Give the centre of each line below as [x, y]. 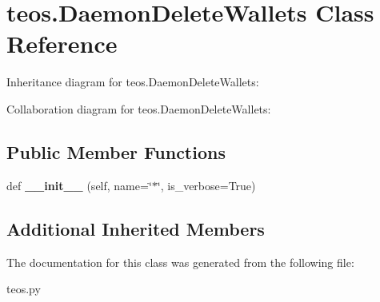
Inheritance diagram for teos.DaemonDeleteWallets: [133, 82]
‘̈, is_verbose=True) [206, 185]
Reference [62, 44]
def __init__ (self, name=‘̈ [79, 185]
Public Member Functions [116, 151]
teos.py [24, 289]
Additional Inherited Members [136, 228]
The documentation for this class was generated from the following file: [180, 262]
